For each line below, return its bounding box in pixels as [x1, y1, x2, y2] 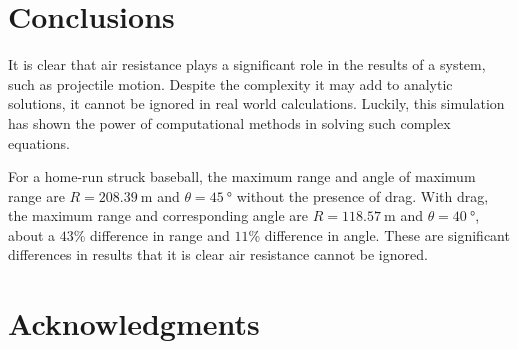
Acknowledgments [8, 303, 260, 344]
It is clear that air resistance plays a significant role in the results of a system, [8, 54, 486, 75]
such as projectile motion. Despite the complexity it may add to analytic [8, 73, 453, 94]
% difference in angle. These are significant [248, 224, 510, 245]
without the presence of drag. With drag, [236, 185, 489, 206]
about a [8, 224, 56, 245]
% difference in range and [73, 224, 230, 245]
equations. [8, 132, 70, 153]
